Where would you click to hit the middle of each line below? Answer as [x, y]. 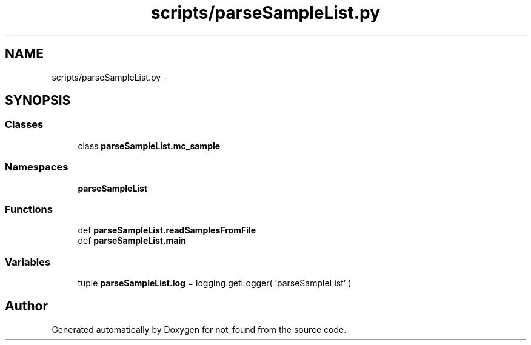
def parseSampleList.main [132, 241]
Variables [28, 262]
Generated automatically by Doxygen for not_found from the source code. [199, 329]
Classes [24, 125]
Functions [29, 209]
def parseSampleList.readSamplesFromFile [167, 230]
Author [26, 306]
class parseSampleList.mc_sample [149, 146]
